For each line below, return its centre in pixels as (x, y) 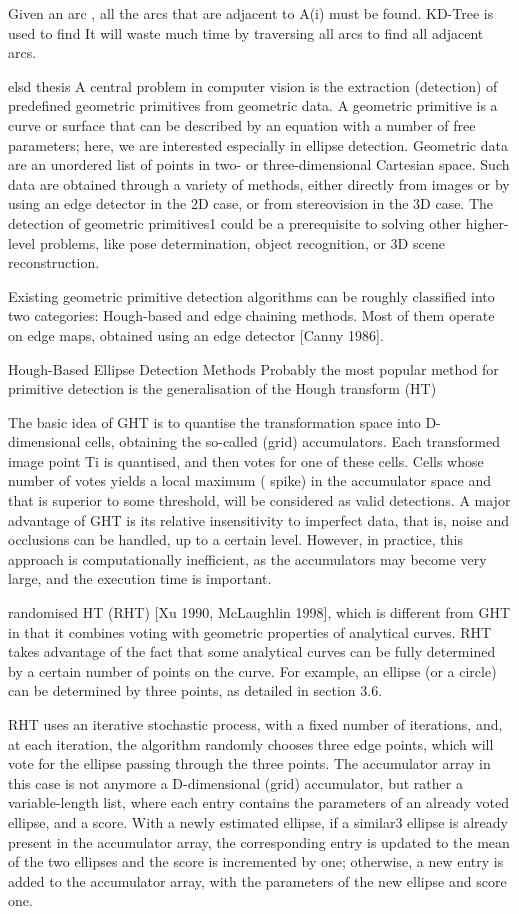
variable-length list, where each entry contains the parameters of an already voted (258, 802)
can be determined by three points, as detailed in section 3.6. (195, 690)
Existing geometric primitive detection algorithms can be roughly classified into (251, 295)
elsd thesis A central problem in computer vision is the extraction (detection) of (253, 85)
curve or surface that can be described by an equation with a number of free (242, 124)
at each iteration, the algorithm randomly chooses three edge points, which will (251, 743)
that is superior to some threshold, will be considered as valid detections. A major (259, 500)
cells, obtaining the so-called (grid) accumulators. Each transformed (292, 441)
